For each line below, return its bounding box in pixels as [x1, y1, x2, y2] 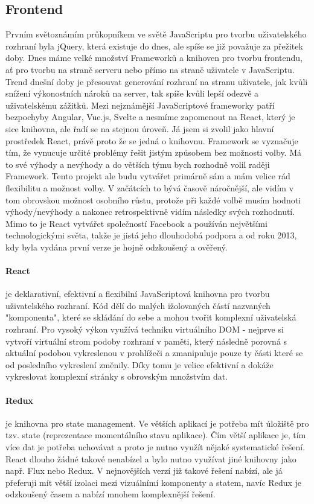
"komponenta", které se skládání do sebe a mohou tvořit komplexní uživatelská [5, 311, 296, 324]
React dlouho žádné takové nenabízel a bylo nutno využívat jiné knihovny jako [5, 452, 296, 465]
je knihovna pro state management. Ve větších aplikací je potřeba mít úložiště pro [5, 416, 309, 429]
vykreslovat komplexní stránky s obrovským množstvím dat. [5, 370, 228, 383]
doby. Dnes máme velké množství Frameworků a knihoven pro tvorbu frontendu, [5, 51, 303, 64]
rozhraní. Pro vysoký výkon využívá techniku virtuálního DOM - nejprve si [5, 323, 284, 336]
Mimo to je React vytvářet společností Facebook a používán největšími [5, 217, 268, 229]
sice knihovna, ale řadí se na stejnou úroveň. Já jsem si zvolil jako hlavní [5, 122, 274, 135]
